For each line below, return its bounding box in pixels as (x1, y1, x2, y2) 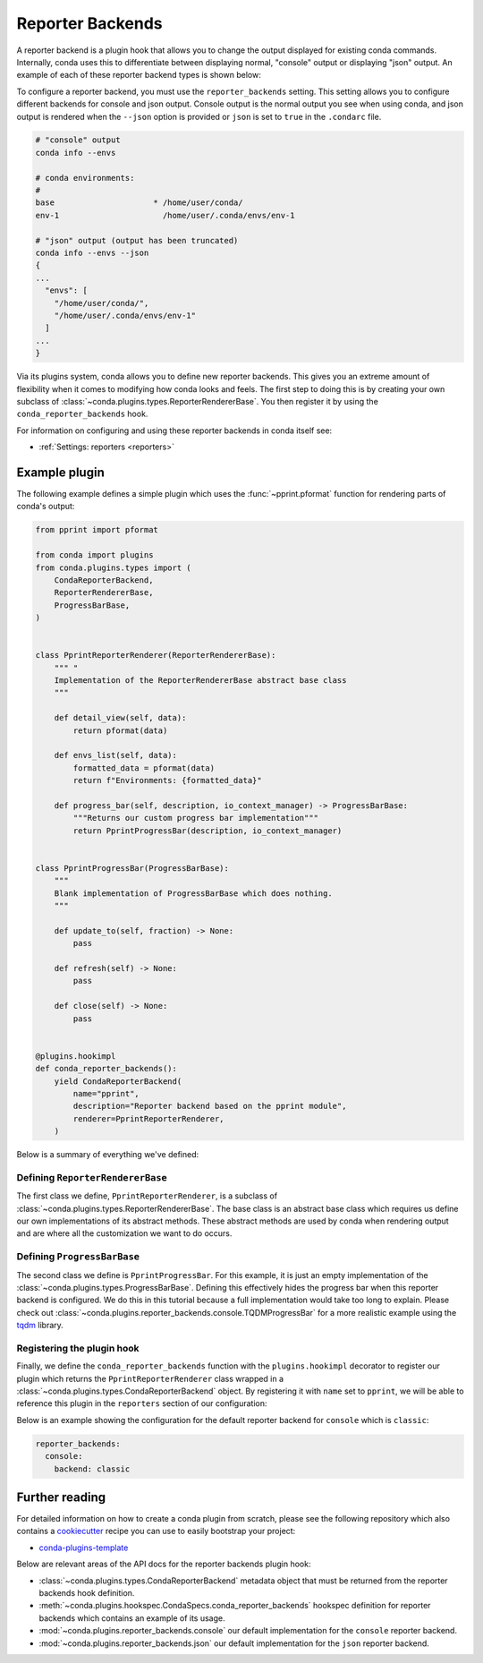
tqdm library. (16, 1320, 64, 1331)
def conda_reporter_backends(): (35, 1063, 178, 1074)
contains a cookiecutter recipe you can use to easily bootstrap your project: (16, 1526, 296, 1537)
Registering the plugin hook (16, 1342, 140, 1354)
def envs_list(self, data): (54, 750, 178, 761)
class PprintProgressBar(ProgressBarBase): (35, 863, 230, 873)
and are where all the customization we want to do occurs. (16, 1228, 233, 1239)
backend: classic (54, 1463, 131, 1474)
